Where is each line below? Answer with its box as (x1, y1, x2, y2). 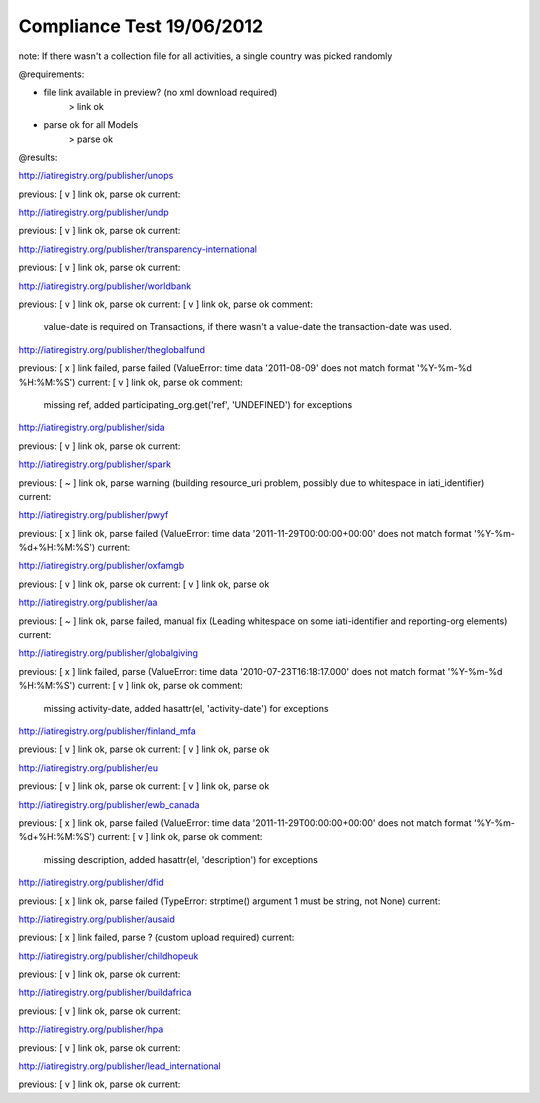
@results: (18, 151, 58, 163)
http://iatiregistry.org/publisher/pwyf (18, 509, 169, 521)
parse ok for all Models (43, 119, 139, 131)
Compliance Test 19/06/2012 (18, 15, 264, 37)
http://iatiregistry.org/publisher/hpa (18, 1023, 164, 1035)
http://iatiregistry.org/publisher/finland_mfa (18, 725, 197, 737)
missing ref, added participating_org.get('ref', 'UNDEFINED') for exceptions (43, 398, 353, 410)
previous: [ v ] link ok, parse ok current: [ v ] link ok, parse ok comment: (18, 298, 314, 310)
